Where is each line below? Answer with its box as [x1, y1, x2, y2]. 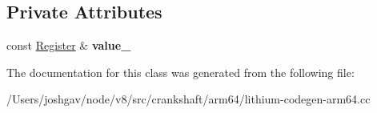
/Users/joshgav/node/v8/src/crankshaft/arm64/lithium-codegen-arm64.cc [6, 91, 371, 107]
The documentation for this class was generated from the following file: [6, 63, 355, 80]
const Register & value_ [6, 37, 131, 54]
